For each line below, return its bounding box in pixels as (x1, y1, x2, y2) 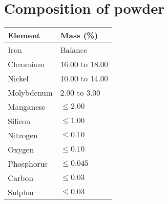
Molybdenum (8, 87, 53, 99)
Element (8, 29, 41, 41)
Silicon (8, 115, 31, 127)
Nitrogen (8, 129, 38, 141)
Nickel (8, 73, 29, 84)
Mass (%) (60, 29, 98, 41)
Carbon (8, 172, 34, 184)
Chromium (8, 58, 44, 70)
